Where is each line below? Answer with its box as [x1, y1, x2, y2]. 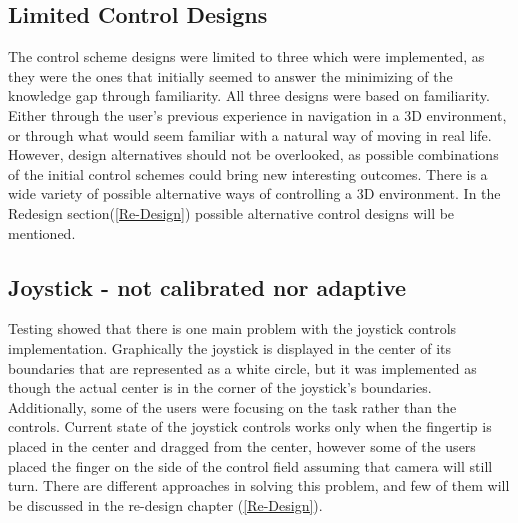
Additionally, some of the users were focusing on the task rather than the [8, 396, 457, 417]
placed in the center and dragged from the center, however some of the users [8, 435, 476, 456]
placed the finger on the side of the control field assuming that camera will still [8, 455, 493, 476]
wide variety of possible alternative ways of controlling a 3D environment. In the [8, 183, 501, 204]
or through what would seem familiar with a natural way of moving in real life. [8, 124, 492, 145]
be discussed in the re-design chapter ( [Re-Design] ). [8, 494, 323, 515]
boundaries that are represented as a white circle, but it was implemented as [8, 357, 477, 378]
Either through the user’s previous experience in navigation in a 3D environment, [8, 104, 507, 125]
